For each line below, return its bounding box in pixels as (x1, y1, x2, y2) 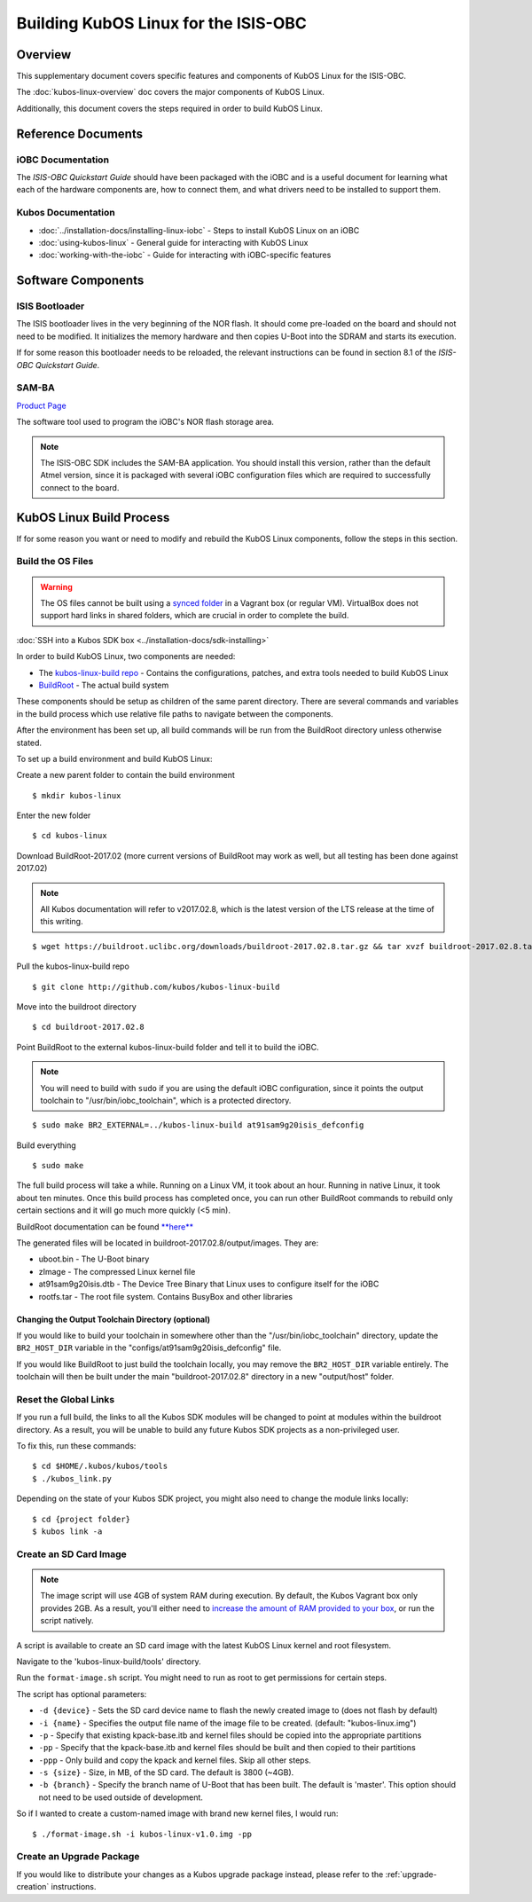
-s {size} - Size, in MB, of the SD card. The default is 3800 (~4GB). (38, 1767, 294, 1778)
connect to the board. (40, 482, 120, 492)
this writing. (40, 916, 83, 927)
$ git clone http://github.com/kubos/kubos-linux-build (32, 981, 280, 992)
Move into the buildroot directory (16, 1001, 137, 1011)
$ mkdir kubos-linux (32, 790, 121, 800)
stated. (16, 737, 43, 748)
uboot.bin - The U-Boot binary (38, 1254, 150, 1264)
